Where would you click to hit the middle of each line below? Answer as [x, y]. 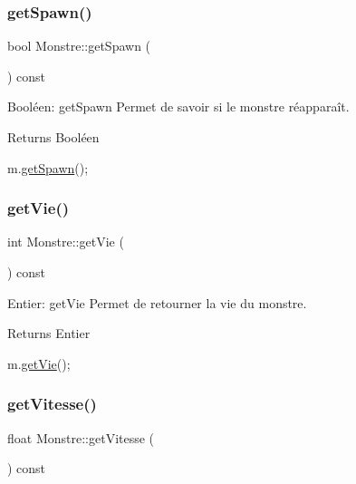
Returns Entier [49, 333]
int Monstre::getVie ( [66, 242]
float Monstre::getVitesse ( [81, 437]
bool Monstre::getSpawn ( [79, 46]
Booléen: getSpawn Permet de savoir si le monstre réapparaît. [178, 106]
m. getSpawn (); [48, 167]
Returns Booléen [53, 137]
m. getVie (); [39, 363]
